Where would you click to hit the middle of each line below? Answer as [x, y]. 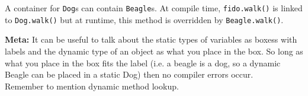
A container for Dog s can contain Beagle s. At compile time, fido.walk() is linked [154, 8]
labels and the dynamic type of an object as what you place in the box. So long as [154, 51]
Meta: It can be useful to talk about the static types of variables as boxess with [151, 39]
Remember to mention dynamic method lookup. [92, 86]
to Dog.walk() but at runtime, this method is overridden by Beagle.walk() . [144, 19]
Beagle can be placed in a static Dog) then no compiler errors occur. [129, 74]
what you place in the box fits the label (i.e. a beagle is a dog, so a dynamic [143, 63]
